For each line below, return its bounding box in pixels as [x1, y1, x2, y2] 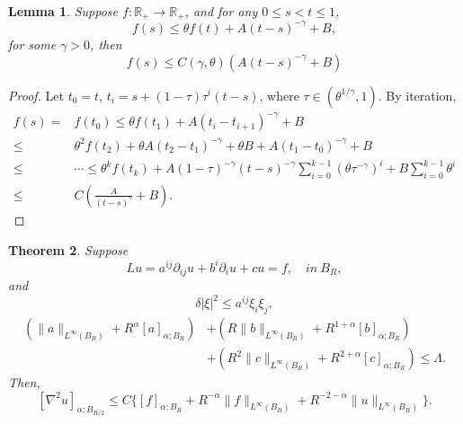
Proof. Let [8, 85, 64, 104]
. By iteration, [378, 85, 457, 104]
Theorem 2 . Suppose [8, 240, 129, 259]
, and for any [184, 2, 258, 20]
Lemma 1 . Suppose [8, 2, 119, 20]
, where [259, 85, 299, 104]
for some [8, 34, 57, 53]
